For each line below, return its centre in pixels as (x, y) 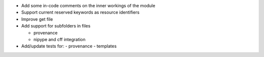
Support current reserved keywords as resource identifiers (80, 13)
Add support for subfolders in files (56, 26)
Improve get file (37, 19)
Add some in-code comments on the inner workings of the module (88, 6)
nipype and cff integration (59, 39)
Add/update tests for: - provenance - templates (69, 46)
